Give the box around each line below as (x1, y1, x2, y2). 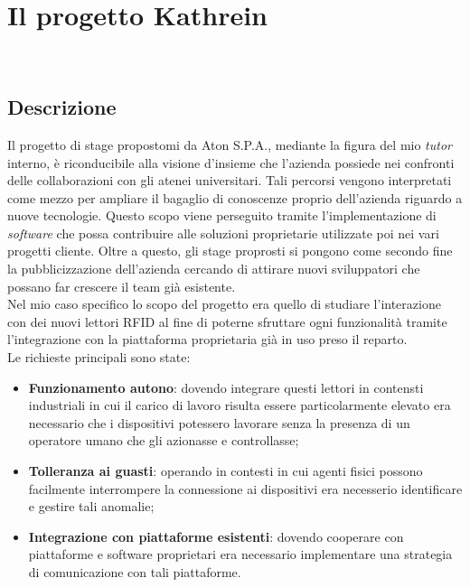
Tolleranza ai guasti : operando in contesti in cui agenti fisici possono (28, 461, 423, 480)
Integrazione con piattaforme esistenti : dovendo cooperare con (28, 526, 404, 545)
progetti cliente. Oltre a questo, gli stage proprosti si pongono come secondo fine (7, 241, 453, 260)
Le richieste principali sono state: (7, 348, 191, 367)
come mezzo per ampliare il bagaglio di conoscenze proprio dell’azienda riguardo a (7, 188, 463, 207)
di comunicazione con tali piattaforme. (28, 562, 241, 581)
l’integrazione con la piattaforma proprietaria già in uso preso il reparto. (7, 330, 408, 349)
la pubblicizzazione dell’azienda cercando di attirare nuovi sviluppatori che (7, 259, 420, 278)
